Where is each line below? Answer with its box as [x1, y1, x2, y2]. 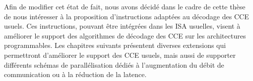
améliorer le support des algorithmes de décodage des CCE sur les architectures [4, 30, 246, 40]
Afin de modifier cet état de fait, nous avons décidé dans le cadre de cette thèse [4, 1, 246, 11]
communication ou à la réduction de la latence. [4, 69, 147, 80]
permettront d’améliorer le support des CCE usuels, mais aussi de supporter [4, 49, 236, 60]
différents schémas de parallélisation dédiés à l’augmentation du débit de [4, 59, 224, 70]
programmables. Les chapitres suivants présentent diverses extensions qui [4, 40, 226, 50]
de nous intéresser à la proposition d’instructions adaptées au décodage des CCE [4, 11, 249, 21]
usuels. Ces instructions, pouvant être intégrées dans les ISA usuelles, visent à [4, 21, 241, 31]
